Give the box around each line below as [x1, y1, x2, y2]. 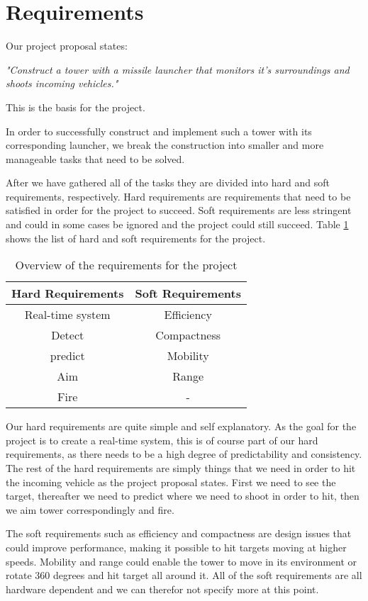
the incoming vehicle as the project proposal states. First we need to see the [6, 474, 336, 489]
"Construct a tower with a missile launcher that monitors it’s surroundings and [6, 62, 350, 77]
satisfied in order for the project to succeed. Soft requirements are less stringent [6, 203, 352, 218]
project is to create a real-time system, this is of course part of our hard [6, 432, 318, 447]
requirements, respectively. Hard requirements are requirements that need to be [6, 189, 351, 203]
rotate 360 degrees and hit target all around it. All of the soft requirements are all [6, 568, 362, 583]
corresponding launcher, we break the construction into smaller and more [6, 137, 324, 152]
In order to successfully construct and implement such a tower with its [6, 123, 312, 138]
